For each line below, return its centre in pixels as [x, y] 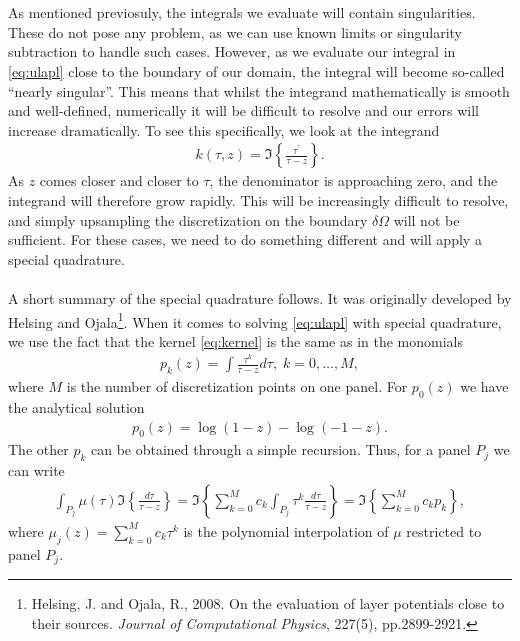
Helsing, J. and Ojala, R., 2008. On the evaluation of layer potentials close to [268, 603]
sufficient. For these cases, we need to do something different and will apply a [245, 239]
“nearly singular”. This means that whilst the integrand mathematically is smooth [259, 90]
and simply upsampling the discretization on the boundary [188, 219]
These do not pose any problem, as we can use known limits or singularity [235, 31]
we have [484, 386]
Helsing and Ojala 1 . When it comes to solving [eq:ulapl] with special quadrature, [255, 320]
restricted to [444, 530]
